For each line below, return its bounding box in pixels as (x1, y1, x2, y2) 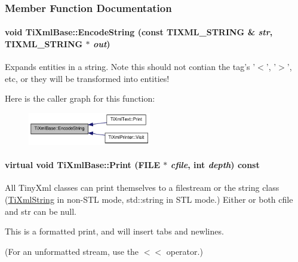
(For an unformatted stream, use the (5, 245, 139, 257)
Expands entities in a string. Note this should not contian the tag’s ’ (5, 60, 256, 73)
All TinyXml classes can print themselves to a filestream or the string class (5, 181, 279, 194)
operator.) (166, 245, 203, 257)
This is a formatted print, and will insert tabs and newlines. (5, 225, 224, 237)
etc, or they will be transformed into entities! (5, 72, 170, 84)
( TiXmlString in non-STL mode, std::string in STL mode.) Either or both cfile (5, 193, 293, 205)
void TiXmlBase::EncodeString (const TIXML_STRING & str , (5, 26, 273, 38)
